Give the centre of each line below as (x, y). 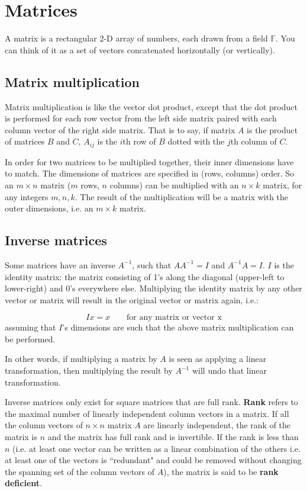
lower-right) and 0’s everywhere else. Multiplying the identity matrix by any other (153, 288)
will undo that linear (230, 370)
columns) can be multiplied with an (174, 184)
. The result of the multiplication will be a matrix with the (182, 196)
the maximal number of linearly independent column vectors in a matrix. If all (147, 413)
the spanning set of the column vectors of (80, 471)
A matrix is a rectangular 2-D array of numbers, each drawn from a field (136, 38)
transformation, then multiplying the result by (89, 370)
